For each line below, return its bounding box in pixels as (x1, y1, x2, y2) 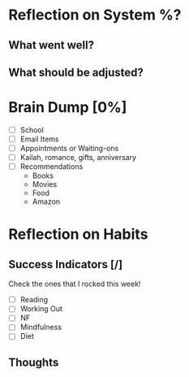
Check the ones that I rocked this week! (8, 279, 141, 289)
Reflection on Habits (8, 225, 148, 244)
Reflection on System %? (8, 6, 182, 24)
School (19, 124, 45, 135)
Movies (32, 180, 58, 189)
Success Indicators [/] (8, 258, 123, 271)
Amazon (32, 197, 61, 206)
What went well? (8, 38, 95, 52)
